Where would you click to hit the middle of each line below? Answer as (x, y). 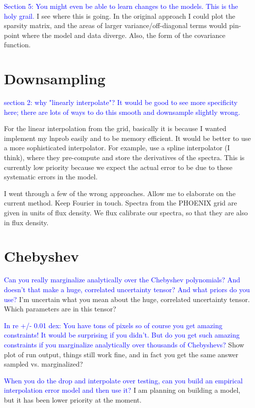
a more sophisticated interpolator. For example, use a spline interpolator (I (117, 148)
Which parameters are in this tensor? (60, 309)
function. (17, 45)
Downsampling (55, 79)
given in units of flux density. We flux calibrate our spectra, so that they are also (126, 213)
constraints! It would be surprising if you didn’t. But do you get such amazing (122, 335)
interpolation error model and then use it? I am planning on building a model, (122, 390)
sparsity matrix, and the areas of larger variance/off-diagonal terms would (115, 25)
